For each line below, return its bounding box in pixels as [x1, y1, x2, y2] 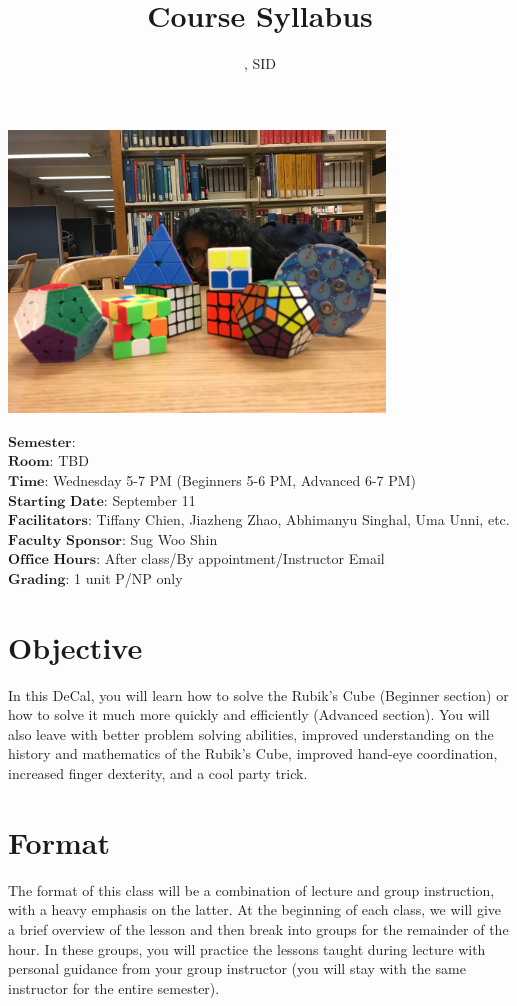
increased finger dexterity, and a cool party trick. [8, 763, 308, 784]
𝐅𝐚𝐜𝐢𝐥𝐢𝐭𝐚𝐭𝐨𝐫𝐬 [8, 514, 88, 529]
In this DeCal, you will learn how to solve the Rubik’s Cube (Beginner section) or [8, 684, 509, 705]
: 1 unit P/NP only [65, 567, 183, 588]
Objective [8, 626, 143, 667]
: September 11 [103, 489, 196, 510]
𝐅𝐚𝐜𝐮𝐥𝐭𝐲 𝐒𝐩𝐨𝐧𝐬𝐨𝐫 [8, 533, 122, 548]
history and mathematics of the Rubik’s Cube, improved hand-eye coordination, [8, 743, 498, 764]
